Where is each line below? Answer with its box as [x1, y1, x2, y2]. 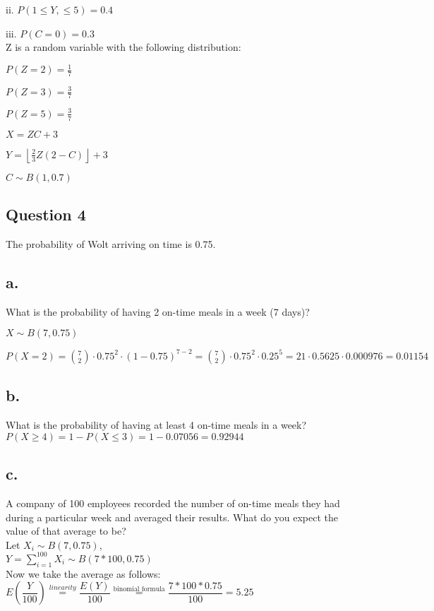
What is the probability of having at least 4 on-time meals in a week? [6, 417, 307, 432]
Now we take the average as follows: [6, 566, 161, 581]
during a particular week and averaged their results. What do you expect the [6, 509, 338, 524]
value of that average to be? [6, 523, 126, 538]
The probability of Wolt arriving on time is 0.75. [6, 237, 216, 251]
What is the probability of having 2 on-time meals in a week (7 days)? [6, 304, 310, 319]
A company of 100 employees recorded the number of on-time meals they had [6, 495, 340, 510]
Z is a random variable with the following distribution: [6, 40, 241, 54]
